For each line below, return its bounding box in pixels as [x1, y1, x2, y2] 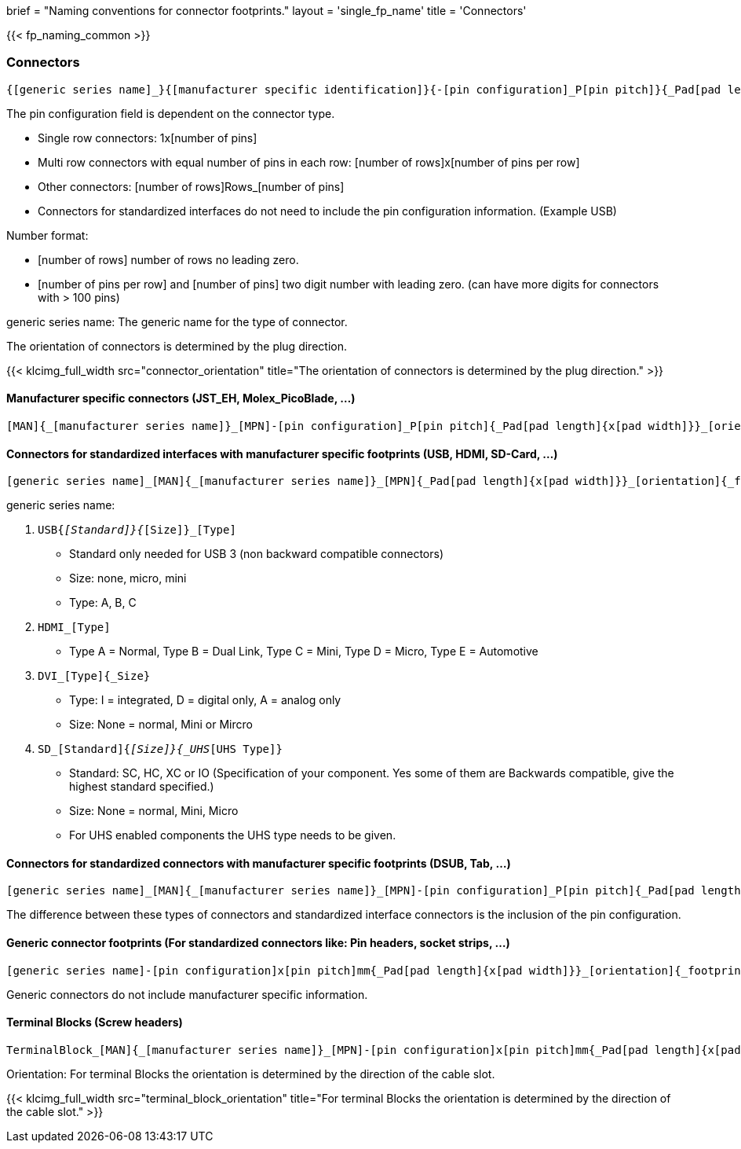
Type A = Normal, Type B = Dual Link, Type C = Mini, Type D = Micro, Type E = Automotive [69, 644, 538, 659]
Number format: [6, 228, 89, 242]
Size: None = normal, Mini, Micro [69, 804, 239, 818]
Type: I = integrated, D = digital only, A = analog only [69, 693, 341, 707]
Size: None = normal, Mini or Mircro [69, 718, 253, 732]
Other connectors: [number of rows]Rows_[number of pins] [38, 179, 345, 193]
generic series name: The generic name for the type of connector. [6, 314, 348, 329]
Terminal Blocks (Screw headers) [6, 1015, 183, 1030]
